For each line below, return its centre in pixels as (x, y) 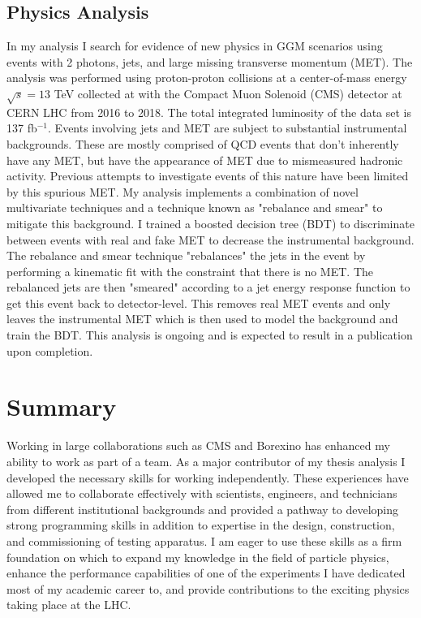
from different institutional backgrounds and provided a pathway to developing (202, 509)
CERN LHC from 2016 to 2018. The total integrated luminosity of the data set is (209, 112)
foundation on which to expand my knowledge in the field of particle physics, (198, 557)
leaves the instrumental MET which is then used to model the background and (202, 319)
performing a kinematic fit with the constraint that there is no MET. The (190, 271)
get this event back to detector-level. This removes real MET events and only (199, 303)
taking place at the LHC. (69, 605)
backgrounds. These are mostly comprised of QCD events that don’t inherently (203, 143)
